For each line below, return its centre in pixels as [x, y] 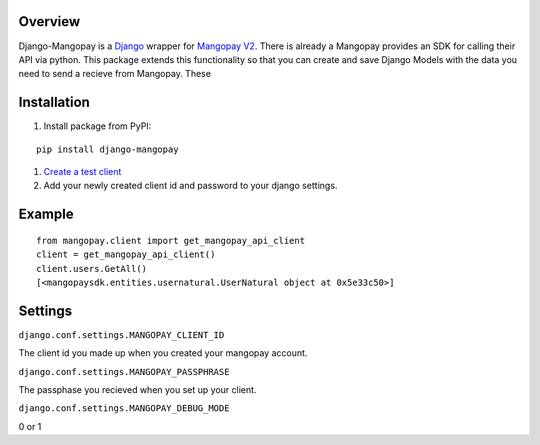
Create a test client [82, 171]
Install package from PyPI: [97, 126]
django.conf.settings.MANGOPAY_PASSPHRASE [124, 371]
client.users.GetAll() [92, 268]
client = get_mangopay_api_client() [126, 254]
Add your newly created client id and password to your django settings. [190, 186]
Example [46, 214]
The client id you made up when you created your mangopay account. [163, 353]
